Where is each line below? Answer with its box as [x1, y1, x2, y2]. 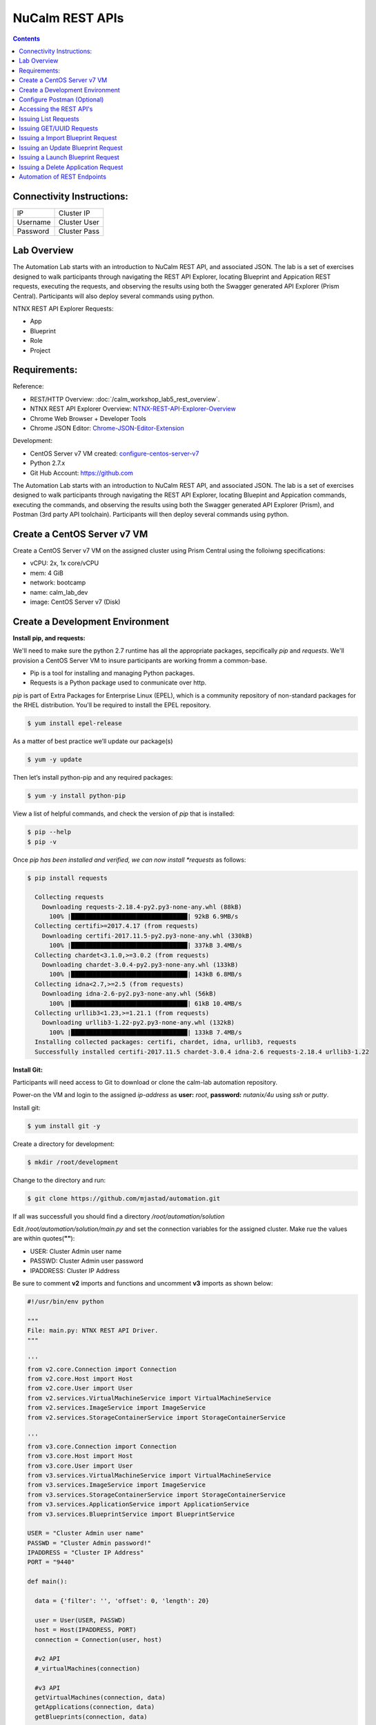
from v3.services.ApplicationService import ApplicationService [27, 1501, 250, 1508]
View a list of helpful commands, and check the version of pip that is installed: [12, 809, 235, 818]
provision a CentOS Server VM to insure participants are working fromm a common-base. [12, 656, 268, 664]
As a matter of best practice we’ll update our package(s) [12, 737, 173, 745]
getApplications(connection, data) [34, 1703, 155, 1711]
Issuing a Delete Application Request [19, 163, 123, 171]
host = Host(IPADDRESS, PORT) [34, 1626, 137, 1634]
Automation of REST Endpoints [19, 172, 107, 181]
